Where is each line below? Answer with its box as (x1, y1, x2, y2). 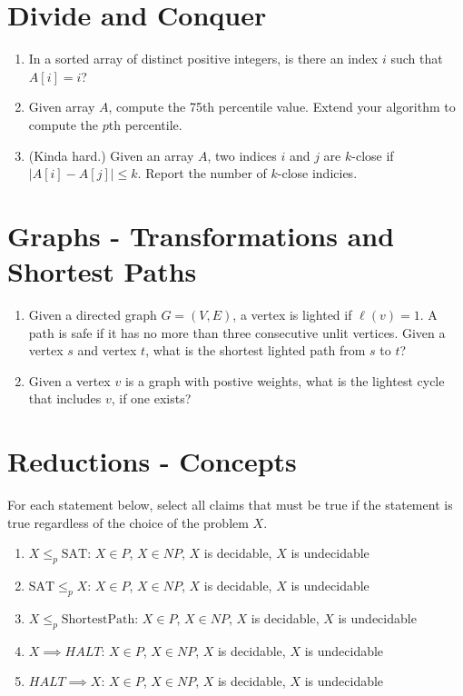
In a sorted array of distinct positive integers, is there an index (28, 49, 379, 68)
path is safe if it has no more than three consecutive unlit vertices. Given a (28, 323, 446, 342)
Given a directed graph (28, 305, 157, 323)
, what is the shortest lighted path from (145, 341, 366, 360)
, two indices (207, 145, 277, 164)
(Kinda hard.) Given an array (28, 145, 194, 164)
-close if (351, 145, 394, 164)
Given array (28, 97, 95, 116)
